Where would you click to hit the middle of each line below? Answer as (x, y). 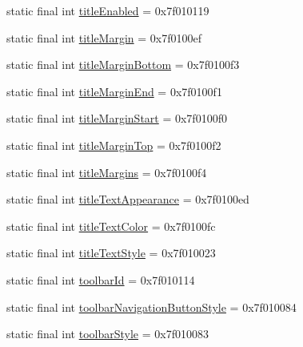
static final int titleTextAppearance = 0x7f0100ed (128, 199)
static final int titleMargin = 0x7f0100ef (104, 37)
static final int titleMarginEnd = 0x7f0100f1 (114, 91)
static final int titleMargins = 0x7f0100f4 (107, 172)
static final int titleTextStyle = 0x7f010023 (111, 253)
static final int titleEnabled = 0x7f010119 (108, 10)
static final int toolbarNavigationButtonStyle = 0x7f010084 (151, 307)
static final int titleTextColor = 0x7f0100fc (111, 226)
